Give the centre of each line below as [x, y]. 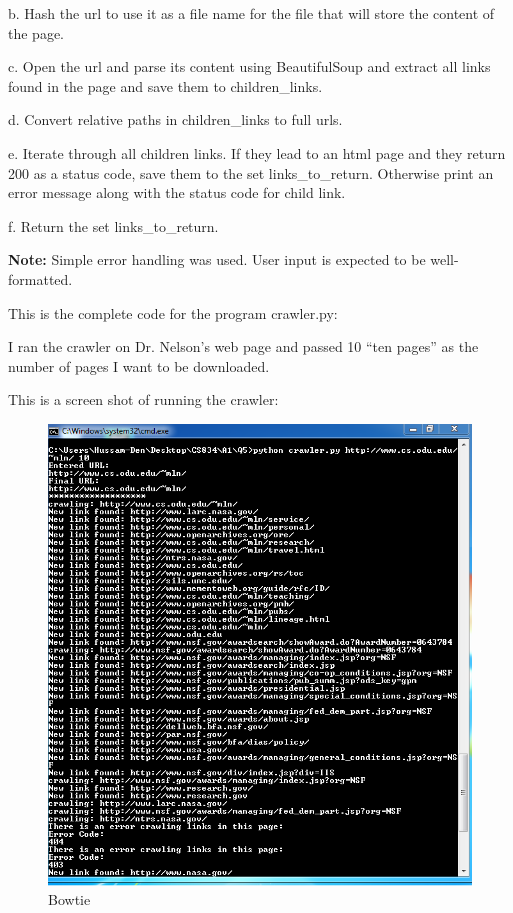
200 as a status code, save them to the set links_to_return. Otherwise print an [251, 172]
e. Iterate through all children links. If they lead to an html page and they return [257, 152]
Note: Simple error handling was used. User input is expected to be [217, 259]
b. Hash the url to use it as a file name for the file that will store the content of [251, 13]
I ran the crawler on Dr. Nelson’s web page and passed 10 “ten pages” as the [243, 346]
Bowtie [69, 899]
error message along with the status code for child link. [177, 192]
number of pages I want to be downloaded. [139, 365]
